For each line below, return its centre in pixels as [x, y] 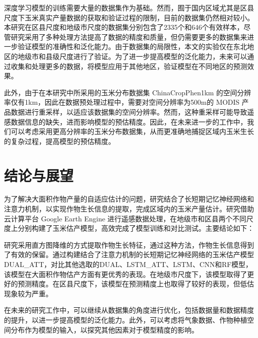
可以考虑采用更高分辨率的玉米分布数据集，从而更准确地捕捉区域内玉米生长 [132, 131]
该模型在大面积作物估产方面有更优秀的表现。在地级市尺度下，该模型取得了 [126, 274]
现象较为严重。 [28, 293]
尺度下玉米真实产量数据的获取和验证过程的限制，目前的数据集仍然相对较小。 [129, 17]
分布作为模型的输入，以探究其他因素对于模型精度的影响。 [104, 329]
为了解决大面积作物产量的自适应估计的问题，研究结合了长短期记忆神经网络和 [129, 199]
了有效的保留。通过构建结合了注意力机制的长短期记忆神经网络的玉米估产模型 [129, 254]
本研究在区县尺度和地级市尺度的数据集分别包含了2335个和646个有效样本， [124, 27]
